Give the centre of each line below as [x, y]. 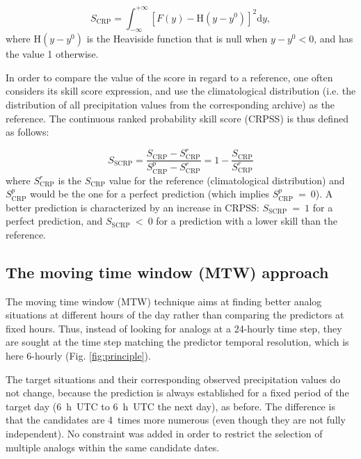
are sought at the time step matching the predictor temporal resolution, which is [177, 342]
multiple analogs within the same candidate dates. [113, 447]
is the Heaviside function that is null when [177, 39]
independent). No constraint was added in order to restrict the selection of [164, 434]
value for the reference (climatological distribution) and [227, 180]
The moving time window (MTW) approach [167, 272]
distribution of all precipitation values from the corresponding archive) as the [170, 105]
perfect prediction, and [54, 221]
